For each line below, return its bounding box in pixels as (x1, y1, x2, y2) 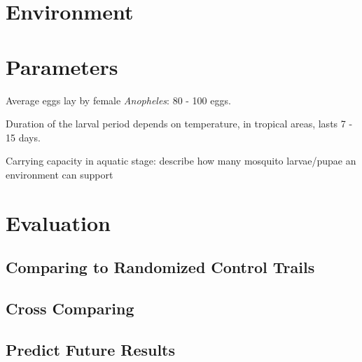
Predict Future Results (6, 338, 176, 360)
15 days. (6, 130, 41, 144)
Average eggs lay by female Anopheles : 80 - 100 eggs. (6, 92, 231, 107)
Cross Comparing (6, 298, 134, 319)
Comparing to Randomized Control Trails (6, 256, 315, 278)
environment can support (6, 167, 113, 181)
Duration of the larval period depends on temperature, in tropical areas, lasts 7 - (6, 116, 353, 131)
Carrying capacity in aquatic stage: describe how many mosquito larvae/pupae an (6, 153, 356, 168)
